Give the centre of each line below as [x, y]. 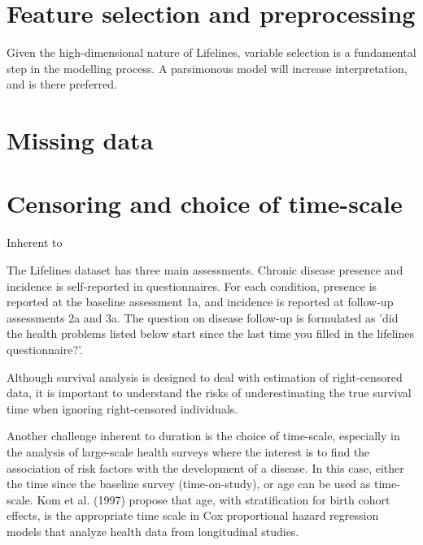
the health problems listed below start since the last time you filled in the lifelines [211, 333]
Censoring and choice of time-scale [205, 203]
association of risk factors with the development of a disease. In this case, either [205, 467]
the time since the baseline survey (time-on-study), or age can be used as [189, 484]
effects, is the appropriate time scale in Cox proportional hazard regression [193, 515]
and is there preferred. [62, 84]
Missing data [80, 140]
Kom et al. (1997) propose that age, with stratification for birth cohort [214, 499]
